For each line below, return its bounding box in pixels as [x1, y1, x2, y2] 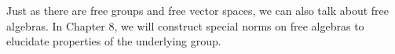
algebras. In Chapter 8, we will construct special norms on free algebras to [6, 17, 364, 34]
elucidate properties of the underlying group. [6, 33, 221, 49]
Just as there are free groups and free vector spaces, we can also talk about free [6, 2, 389, 18]
